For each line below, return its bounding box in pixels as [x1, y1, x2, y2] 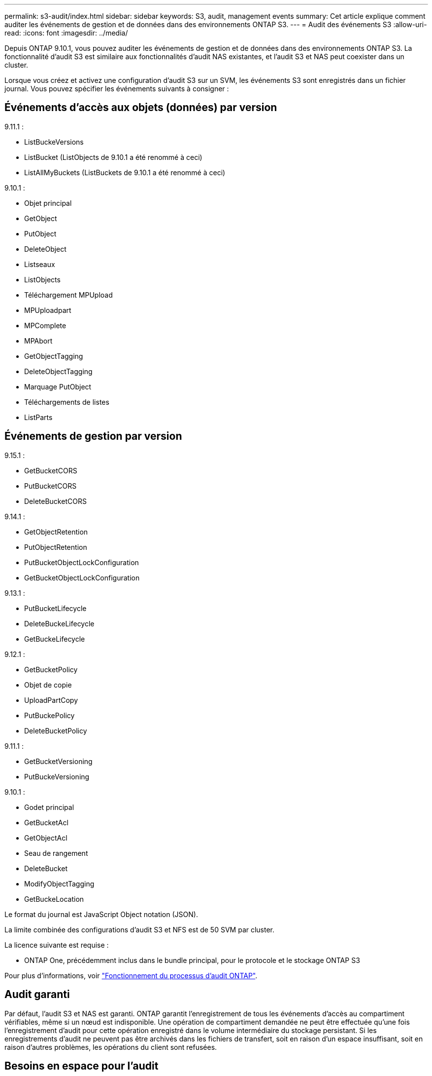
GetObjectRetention [24, 527, 88, 536]
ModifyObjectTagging [24, 879, 95, 888]
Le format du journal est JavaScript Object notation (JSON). [4, 910, 198, 919]
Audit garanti [4, 988, 70, 1001]
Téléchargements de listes [24, 397, 109, 406]
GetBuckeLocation [24, 894, 84, 903]
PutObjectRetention [24, 542, 87, 551]
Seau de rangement [24, 848, 88, 857]
